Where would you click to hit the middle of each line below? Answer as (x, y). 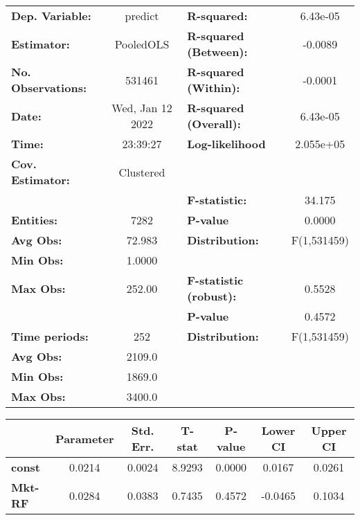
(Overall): (214, 124)
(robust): (212, 296)
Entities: (35, 220)
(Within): (214, 88)
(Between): (217, 52)
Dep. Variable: (51, 16)
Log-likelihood (226, 144)
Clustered (142, 172)
